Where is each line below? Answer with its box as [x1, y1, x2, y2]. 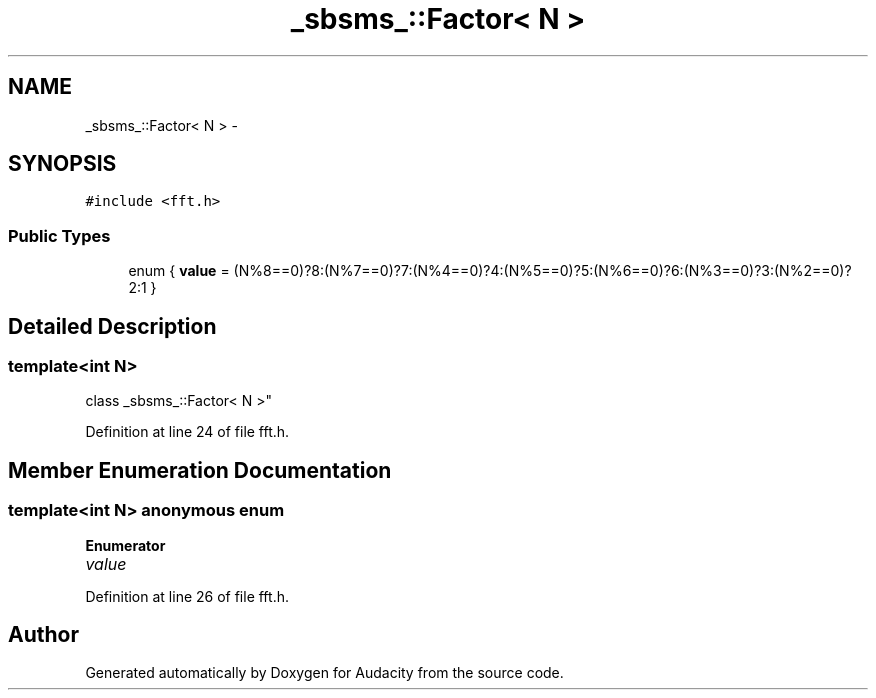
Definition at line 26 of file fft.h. [85, 587, 289, 605]
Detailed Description [8, 313, 217, 339]
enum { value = [128, 262, 230, 280]
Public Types [8, 225, 111, 246]
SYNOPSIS [8, 151, 117, 177]
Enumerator [85, 536, 166, 554]
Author [8, 622, 79, 648]
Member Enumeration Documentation [8, 457, 392, 483]
